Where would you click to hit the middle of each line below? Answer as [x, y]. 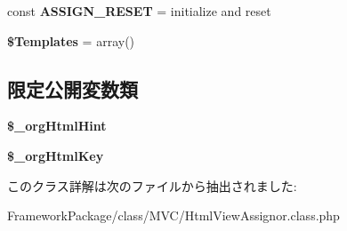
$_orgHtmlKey [56, 155]
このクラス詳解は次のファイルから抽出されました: [152, 185]
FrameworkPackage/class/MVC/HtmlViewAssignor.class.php [173, 215]
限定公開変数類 [73, 88]
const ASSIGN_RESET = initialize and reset [139, 11]
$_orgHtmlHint [57, 126]
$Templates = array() [71, 40]
